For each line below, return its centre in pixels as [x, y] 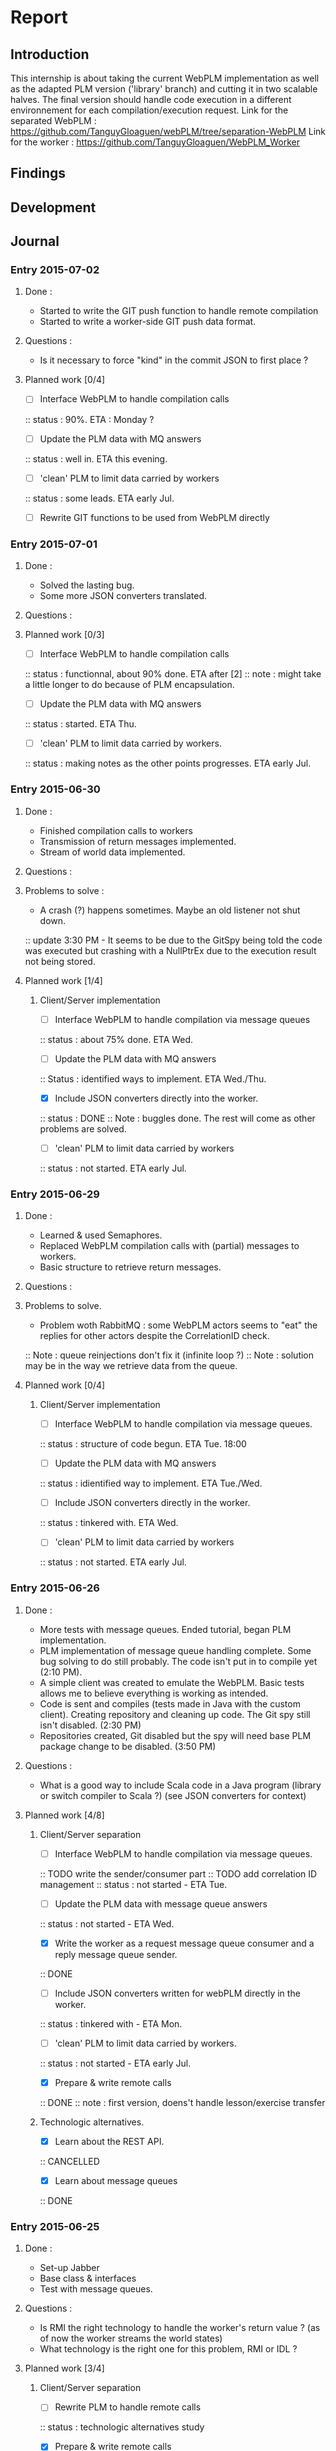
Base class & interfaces [88, 2278]
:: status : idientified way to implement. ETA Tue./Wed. [151, 1483]
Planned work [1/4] [63, 980]
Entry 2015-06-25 [55, 2227]
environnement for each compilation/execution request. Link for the [149, 110]
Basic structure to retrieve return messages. [130, 1267]
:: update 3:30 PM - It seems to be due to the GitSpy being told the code [173, 940]
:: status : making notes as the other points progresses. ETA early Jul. [168, 763]
